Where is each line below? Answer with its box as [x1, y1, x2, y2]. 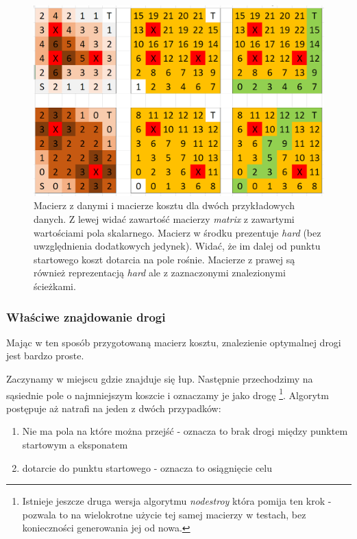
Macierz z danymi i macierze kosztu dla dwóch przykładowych [34, 198, 295, 213]
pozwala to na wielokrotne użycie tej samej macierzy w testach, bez [22, 507, 306, 521]
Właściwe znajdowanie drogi [6, 308, 166, 325]
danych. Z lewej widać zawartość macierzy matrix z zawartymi [34, 212, 295, 226]
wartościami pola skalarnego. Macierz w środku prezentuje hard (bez [34, 225, 321, 239]
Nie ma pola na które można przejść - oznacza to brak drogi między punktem [22, 424, 348, 438]
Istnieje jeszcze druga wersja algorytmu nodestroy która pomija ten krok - [22, 494, 332, 508]
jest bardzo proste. [6, 348, 84, 363]
